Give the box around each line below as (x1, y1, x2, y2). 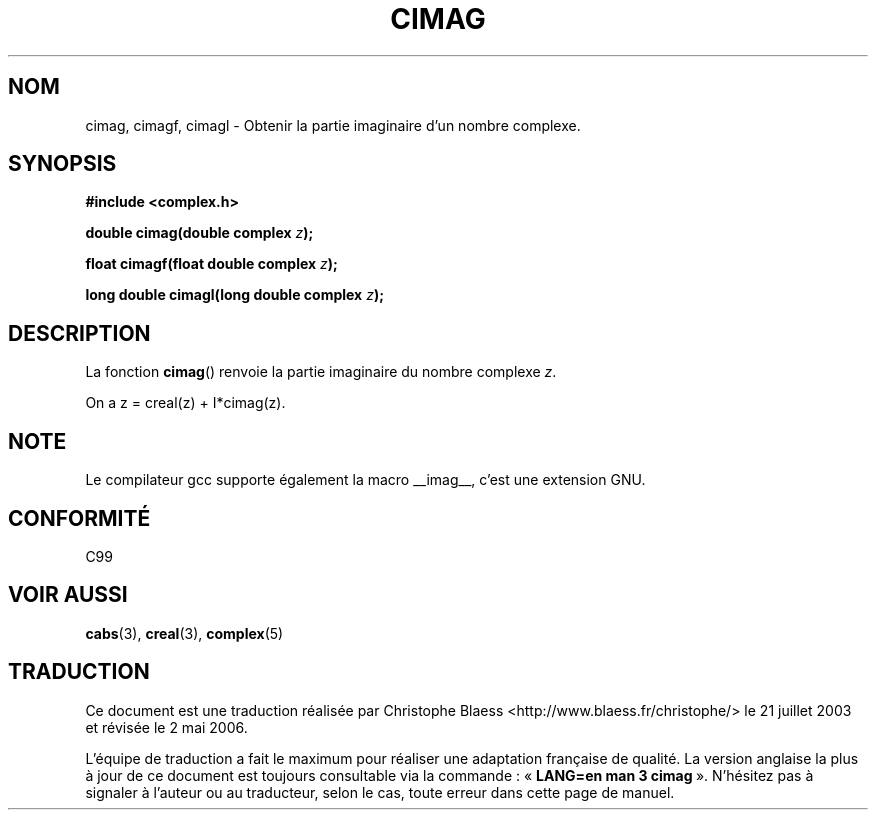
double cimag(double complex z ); (85, 224, 314, 242)
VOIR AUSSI (8, 582, 128, 608)
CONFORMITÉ (8, 505, 151, 531)
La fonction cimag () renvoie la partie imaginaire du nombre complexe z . (85, 363, 557, 381)
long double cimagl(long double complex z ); (85, 286, 384, 304)
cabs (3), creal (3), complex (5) (85, 624, 284, 642)
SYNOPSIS (8, 151, 117, 177)
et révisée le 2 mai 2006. (85, 718, 248, 736)
